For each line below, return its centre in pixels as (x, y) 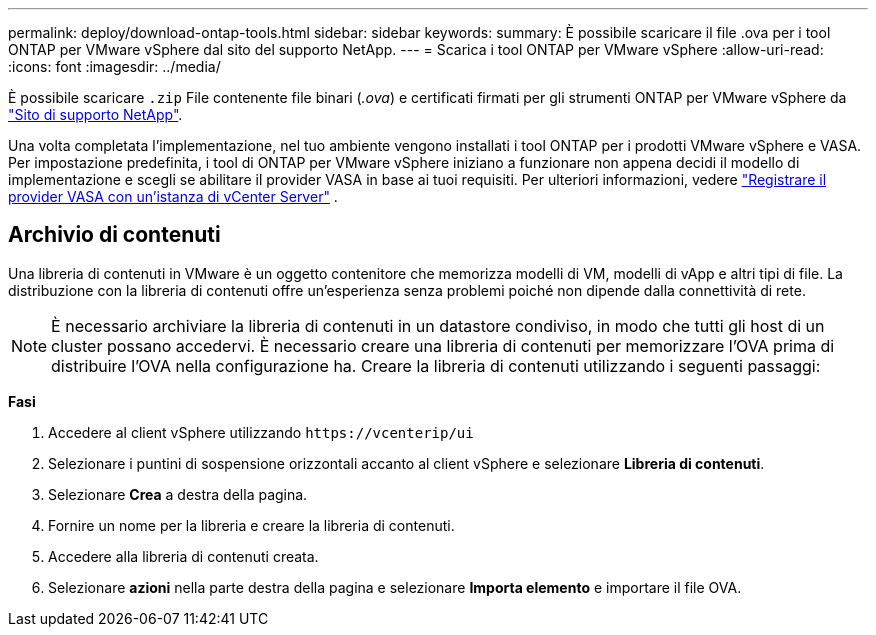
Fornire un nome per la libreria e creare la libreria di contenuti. (251, 525)
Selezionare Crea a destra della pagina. (178, 494)
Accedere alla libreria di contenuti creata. (183, 556)
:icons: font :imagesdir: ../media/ (114, 66)
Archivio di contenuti (114, 235)
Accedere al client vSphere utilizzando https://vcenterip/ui (261, 432)
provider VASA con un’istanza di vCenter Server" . (173, 196)
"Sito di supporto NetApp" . (95, 114)
